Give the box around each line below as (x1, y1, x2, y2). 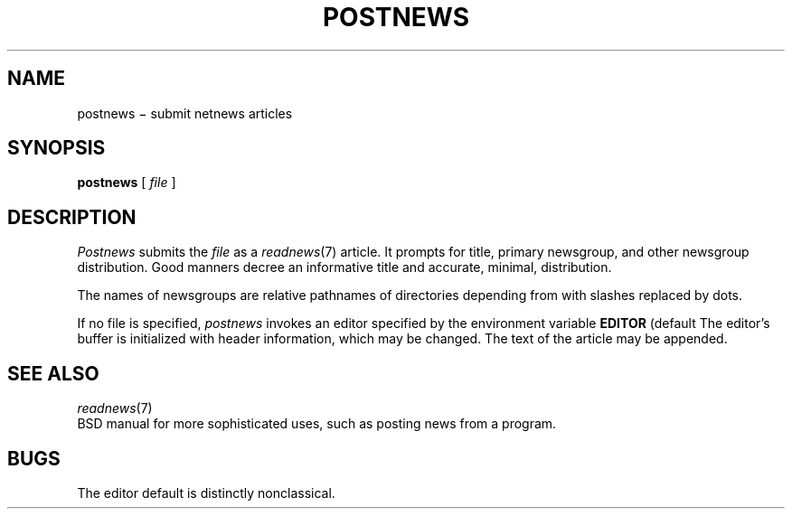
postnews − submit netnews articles (77, 105, 293, 121)
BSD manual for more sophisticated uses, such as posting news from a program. (77, 416, 557, 432)
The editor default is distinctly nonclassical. (77, 484, 335, 501)
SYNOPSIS (7, 136, 106, 160)
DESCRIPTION (7, 205, 137, 229)
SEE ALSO (7, 361, 99, 385)
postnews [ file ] (77, 174, 176, 191)
